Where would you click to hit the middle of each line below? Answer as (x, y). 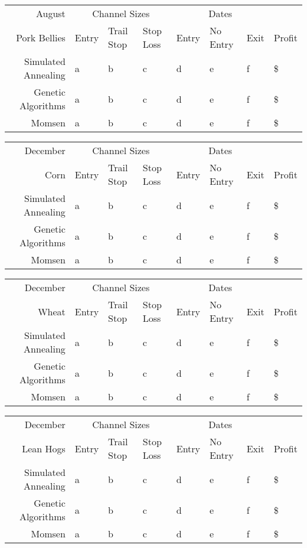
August (50, 13)
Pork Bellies (41, 37)
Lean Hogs (44, 448)
